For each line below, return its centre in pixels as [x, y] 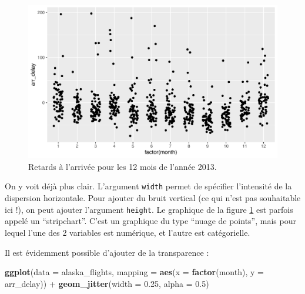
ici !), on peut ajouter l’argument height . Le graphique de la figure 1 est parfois [149, 209]
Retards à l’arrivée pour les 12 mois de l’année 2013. [123, 166]
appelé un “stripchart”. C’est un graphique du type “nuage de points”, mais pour [150, 221]
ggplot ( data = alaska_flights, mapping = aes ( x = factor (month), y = [134, 272]
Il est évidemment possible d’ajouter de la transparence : [107, 252]
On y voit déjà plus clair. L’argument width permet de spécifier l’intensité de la [148, 186]
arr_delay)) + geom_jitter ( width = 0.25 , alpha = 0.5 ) [107, 283]
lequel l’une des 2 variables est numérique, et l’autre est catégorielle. [128, 232]
